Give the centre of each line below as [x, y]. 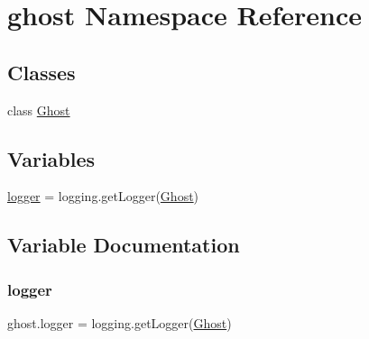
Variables [51, 158]
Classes [42, 72]
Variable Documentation [124, 245]
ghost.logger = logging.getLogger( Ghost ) [120, 322]
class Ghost [39, 110]
